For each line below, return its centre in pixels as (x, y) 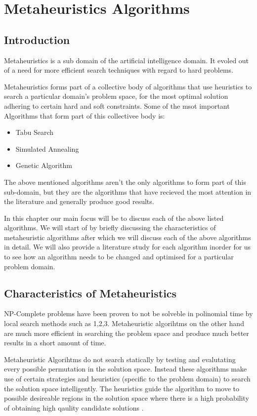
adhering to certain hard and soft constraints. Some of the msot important (117, 105)
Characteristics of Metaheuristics (90, 293)
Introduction (37, 39)
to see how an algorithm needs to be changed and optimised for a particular (119, 257)
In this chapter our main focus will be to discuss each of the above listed (114, 218)
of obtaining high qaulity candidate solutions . (74, 407)
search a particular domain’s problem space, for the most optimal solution (116, 96)
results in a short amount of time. (55, 343)
